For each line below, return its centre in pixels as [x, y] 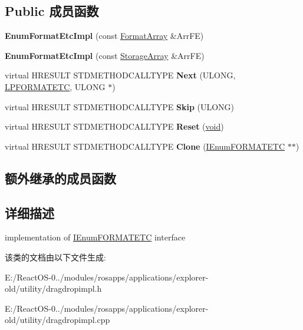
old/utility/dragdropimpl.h [53, 288]
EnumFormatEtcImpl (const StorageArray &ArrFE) [105, 55]
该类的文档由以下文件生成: [55, 257]
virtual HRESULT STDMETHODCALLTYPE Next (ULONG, [120, 75]
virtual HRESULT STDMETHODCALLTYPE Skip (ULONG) [120, 106]
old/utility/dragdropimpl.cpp [57, 320]
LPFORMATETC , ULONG [55, 86]
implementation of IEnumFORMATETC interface [95, 237]
